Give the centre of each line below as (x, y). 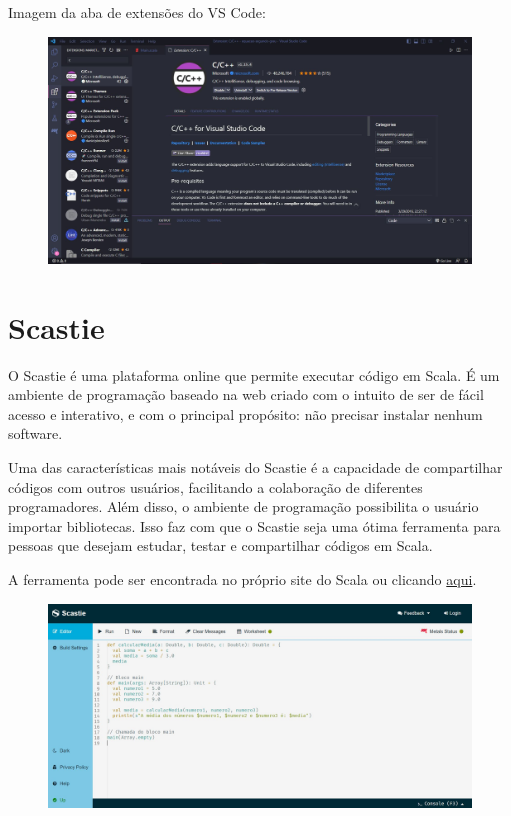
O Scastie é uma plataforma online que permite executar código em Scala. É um (254, 374)
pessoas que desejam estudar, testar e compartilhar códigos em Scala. (220, 545)
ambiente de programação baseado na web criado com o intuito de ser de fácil (246, 394)
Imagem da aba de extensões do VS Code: (137, 12)
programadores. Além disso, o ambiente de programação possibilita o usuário (243, 506)
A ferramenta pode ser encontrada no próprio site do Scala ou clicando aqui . (242, 578)
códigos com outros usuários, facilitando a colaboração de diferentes (215, 486)
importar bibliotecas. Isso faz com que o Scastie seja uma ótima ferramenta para (254, 525)
